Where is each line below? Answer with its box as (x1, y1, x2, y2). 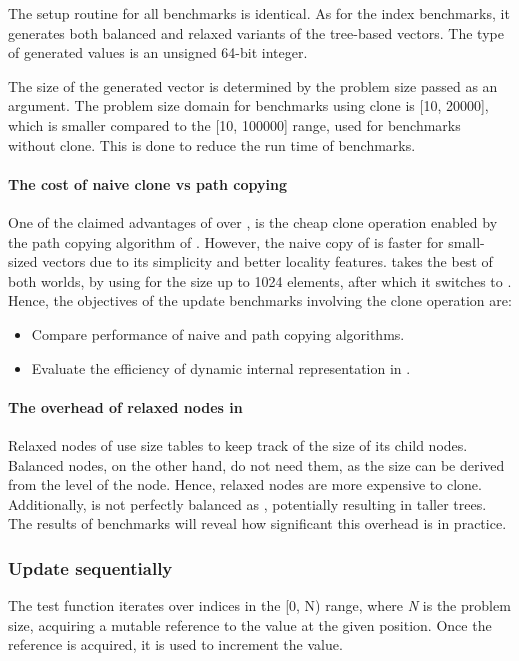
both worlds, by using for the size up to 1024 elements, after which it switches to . (8, 270, 512, 291)
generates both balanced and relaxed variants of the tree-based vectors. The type (8, 22, 504, 43)
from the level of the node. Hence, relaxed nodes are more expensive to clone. (8, 474, 482, 495)
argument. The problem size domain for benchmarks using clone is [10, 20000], (8, 95, 489, 116)
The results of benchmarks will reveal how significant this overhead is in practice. (8, 513, 507, 534)
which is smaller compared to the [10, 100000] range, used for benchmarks (8, 114, 461, 135)
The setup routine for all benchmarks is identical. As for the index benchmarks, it (8, 3, 510, 23)
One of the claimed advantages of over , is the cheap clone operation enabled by (8, 211, 498, 232)
